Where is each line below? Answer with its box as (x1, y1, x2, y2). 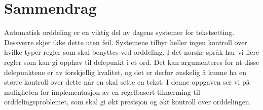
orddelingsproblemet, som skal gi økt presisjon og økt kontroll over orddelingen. (4, 96, 251, 107)
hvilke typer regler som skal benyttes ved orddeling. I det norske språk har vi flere (4, 47, 259, 57)
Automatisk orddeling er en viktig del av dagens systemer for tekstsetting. (4, 27, 235, 38)
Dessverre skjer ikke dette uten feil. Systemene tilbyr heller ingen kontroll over (4, 36, 247, 47)
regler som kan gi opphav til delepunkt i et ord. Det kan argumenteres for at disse (4, 56, 259, 67)
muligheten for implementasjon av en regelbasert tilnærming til (4, 86, 200, 97)
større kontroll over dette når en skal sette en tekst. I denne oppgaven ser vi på (4, 77, 250, 87)
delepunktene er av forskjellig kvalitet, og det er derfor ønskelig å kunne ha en (4, 66, 246, 77)
